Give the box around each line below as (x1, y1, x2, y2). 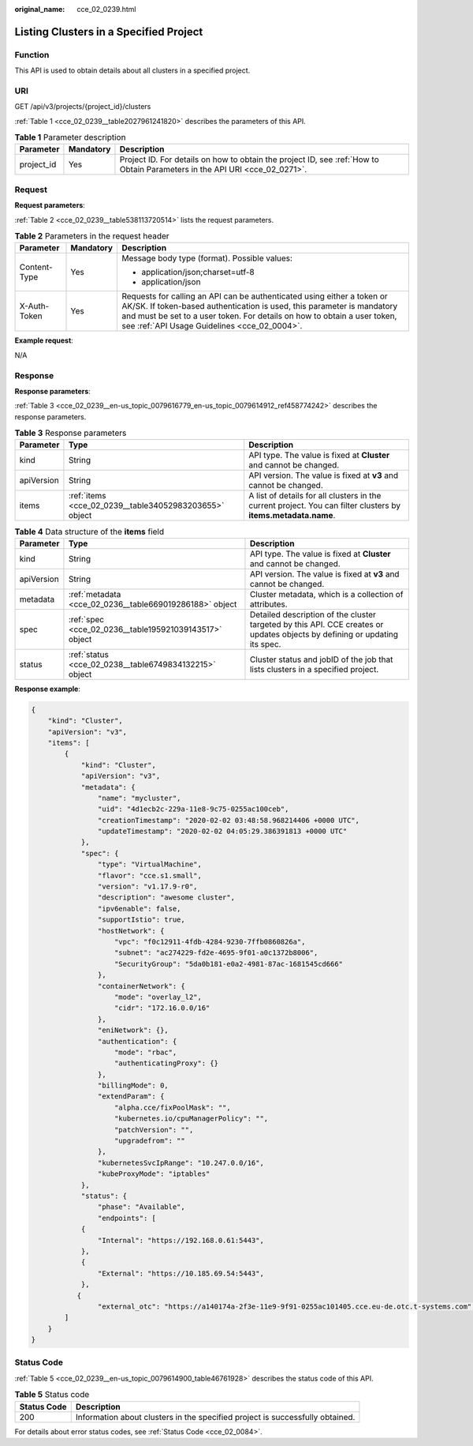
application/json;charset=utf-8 (141, 267, 255, 278)
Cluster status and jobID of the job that (249, 654, 393, 665)
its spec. (249, 638, 281, 649)
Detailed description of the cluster (249, 609, 376, 620)
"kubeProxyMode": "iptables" (97, 1170, 210, 1178)
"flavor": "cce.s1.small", (97, 871, 203, 880)
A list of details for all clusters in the (248, 490, 382, 501)
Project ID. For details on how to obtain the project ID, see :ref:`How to (119, 154, 380, 165)
